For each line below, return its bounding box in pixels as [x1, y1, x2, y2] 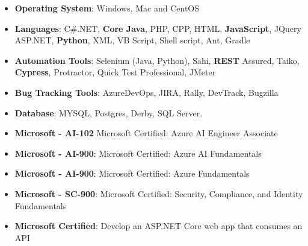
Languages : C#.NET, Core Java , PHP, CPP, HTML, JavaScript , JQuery [14, 22, 301, 34]
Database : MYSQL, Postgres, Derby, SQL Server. [14, 106, 203, 119]
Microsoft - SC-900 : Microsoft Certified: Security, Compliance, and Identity [14, 187, 303, 200]
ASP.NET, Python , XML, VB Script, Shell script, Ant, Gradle [14, 34, 250, 46]
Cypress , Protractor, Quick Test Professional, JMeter [14, 66, 216, 78]
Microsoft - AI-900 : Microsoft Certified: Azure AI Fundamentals [14, 147, 262, 159]
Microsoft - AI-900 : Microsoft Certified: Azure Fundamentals [14, 167, 250, 180]
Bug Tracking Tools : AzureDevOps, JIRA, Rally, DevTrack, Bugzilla [14, 86, 279, 98]
